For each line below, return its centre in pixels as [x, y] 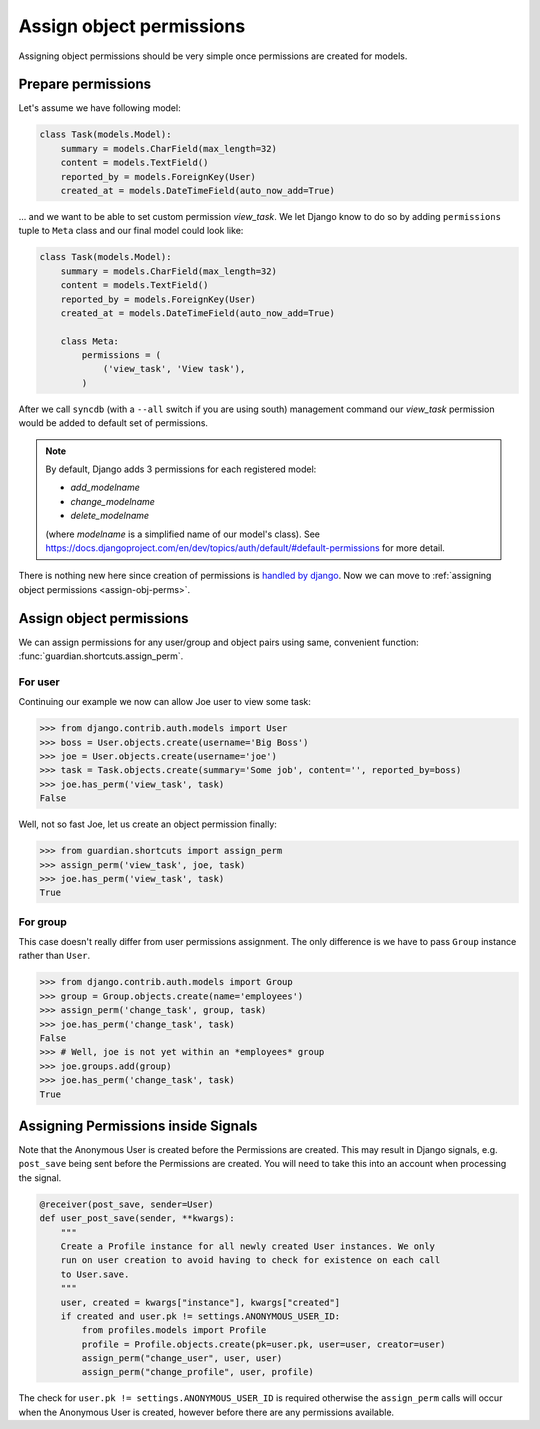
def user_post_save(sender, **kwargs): [137, 1218]
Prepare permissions [85, 84]
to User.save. [95, 1274]
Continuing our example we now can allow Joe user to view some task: [165, 702]
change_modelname [112, 501]
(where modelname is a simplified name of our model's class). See [182, 534]
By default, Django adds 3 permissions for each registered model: [181, 469]
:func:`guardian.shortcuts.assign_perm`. [101, 656]
